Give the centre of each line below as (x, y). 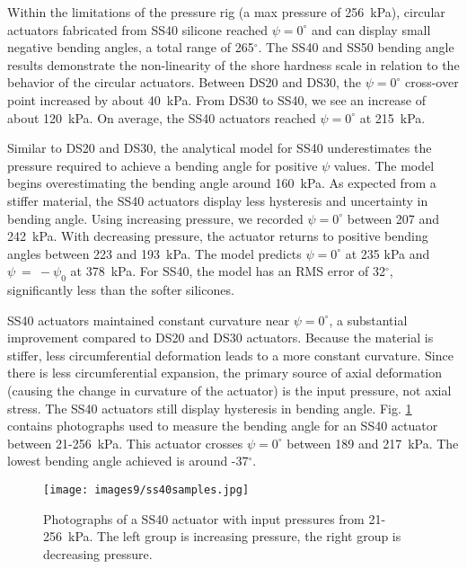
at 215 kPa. (392, 117)
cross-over (432, 82)
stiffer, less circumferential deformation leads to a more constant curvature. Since (230, 355)
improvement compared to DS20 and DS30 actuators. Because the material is (220, 338)
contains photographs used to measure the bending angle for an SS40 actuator (223, 426)
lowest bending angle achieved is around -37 (128, 461)
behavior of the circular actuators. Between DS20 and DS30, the (184, 82)
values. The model (384, 165)
